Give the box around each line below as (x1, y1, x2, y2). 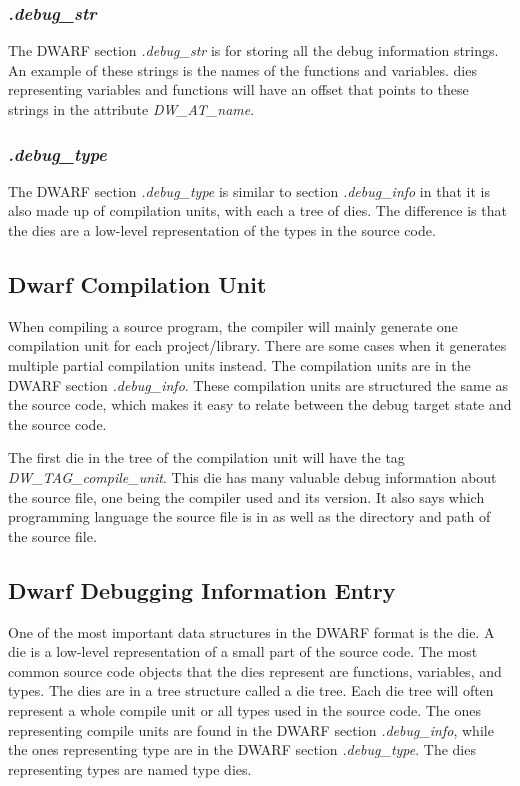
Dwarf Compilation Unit (8, 268, 267, 299)
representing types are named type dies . (8, 758, 252, 779)
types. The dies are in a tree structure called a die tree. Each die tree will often (8, 680, 494, 701)
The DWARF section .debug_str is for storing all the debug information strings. (8, 40, 499, 61)
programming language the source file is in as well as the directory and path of (8, 506, 491, 527)
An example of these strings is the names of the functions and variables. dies (8, 59, 477, 80)
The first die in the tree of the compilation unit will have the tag (8, 447, 405, 468)
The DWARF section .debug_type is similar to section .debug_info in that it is (8, 180, 490, 201)
